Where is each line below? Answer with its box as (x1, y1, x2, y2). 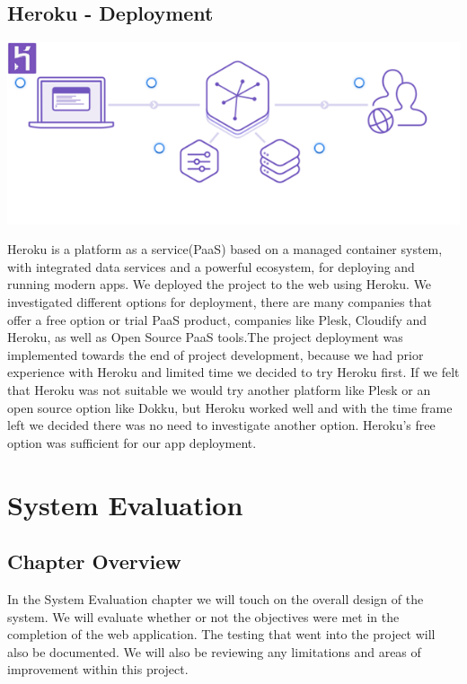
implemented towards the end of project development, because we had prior (7, 345, 424, 364)
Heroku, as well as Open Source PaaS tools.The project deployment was (7, 328, 403, 346)
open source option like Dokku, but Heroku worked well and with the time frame (7, 398, 453, 417)
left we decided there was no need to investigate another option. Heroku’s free (7, 416, 436, 434)
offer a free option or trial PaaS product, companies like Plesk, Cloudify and (7, 310, 427, 329)
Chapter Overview (7, 548, 181, 575)
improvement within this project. (7, 660, 189, 679)
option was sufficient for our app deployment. (7, 433, 257, 452)
